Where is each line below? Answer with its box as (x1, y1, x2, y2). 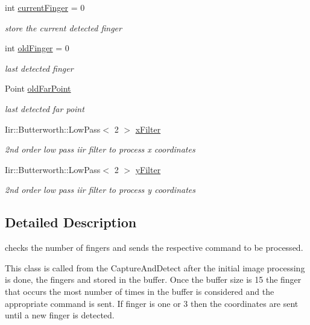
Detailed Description (5, 213, 137, 232)
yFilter (135, 163, 161, 175)
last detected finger (5, 62, 74, 74)
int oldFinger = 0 (5, 42, 69, 54)
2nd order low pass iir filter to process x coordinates (5, 143, 195, 156)
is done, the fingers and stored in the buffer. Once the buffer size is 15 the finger (5, 273, 302, 286)
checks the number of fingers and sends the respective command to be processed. (5, 241, 303, 254)
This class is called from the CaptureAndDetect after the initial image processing (5, 261, 305, 274)
